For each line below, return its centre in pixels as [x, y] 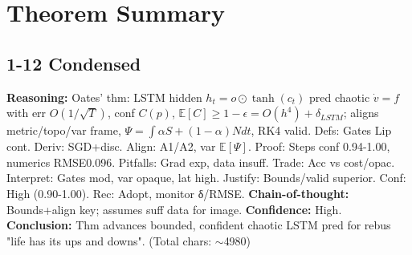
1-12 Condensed [74, 63]
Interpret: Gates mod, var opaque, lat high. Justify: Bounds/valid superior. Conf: [206, 178]
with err [27, 113]
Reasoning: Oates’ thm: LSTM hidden [104, 97]
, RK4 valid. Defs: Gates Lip [321, 130]
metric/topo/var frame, [64, 130]
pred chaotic [340, 97]
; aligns [361, 113]
